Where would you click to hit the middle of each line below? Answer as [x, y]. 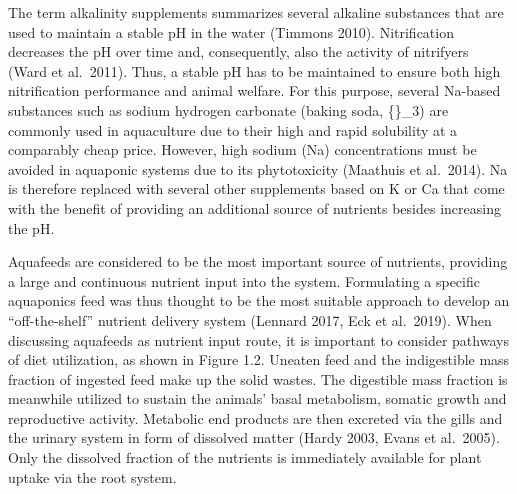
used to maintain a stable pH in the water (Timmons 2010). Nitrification [231, 31]
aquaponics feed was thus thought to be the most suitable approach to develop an [259, 300]
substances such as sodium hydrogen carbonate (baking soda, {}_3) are [228, 109]
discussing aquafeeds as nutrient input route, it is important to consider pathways [258, 339]
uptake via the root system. [92, 476]
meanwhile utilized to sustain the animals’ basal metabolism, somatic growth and [257, 398]
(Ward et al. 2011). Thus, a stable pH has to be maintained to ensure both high [254, 70]
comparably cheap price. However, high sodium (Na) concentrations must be [242, 149]
